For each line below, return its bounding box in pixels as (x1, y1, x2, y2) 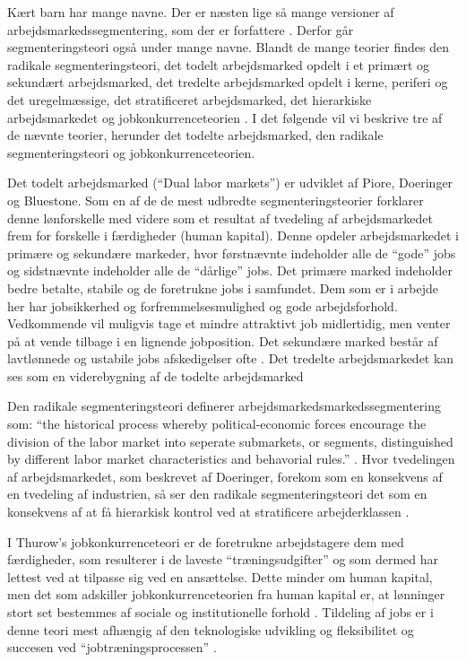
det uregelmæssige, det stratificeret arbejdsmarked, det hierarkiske (7, 90, 372, 109)
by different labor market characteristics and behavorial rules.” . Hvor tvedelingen (7, 449, 455, 468)
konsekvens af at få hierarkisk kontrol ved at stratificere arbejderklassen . (7, 502, 410, 521)
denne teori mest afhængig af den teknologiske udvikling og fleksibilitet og (7, 620, 414, 639)
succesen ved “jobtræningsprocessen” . (7, 638, 217, 657)
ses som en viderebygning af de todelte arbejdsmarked (7, 366, 304, 385)
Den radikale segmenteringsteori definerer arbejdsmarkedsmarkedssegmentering (7, 396, 441, 415)
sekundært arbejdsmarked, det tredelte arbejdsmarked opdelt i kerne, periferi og (7, 73, 448, 91)
